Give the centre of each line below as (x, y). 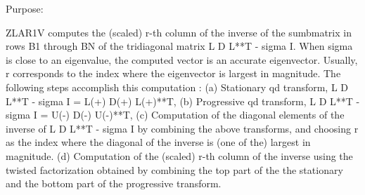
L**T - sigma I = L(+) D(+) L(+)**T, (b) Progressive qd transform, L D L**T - (183, 101)
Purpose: (25, 8)
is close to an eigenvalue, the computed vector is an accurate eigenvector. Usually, (182, 59)
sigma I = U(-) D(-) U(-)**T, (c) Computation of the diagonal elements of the (175, 115)
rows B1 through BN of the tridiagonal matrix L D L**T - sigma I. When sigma (179, 46)
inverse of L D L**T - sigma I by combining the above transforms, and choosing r (182, 128)
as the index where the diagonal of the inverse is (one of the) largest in (158, 142)
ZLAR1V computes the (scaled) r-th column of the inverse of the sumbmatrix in (179, 32)
